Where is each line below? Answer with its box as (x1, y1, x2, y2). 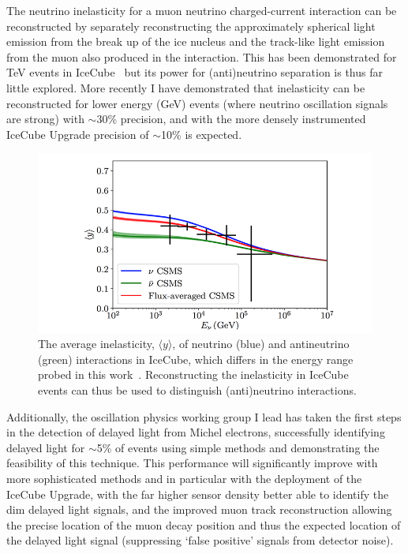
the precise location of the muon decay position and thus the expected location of (6, 516, 401, 533)
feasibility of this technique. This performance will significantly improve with (6, 455, 378, 471)
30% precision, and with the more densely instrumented (96, 110, 366, 127)
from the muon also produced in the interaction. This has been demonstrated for (6, 48, 397, 65)
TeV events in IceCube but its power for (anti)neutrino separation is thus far (6, 64, 383, 80)
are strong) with (6, 110, 84, 127)
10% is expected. (161, 125, 242, 142)
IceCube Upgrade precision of (6, 125, 149, 142)
